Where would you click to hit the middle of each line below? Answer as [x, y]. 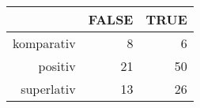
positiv [57, 66]
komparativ [44, 43]
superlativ [48, 89]
